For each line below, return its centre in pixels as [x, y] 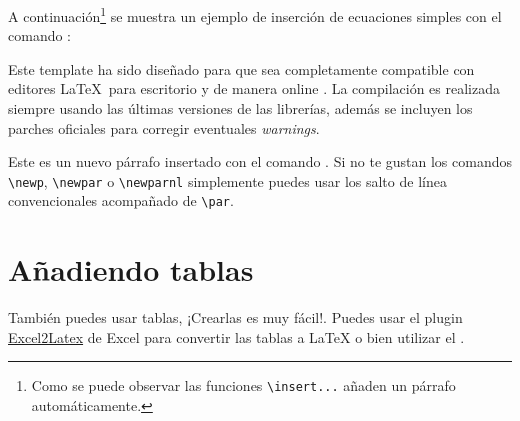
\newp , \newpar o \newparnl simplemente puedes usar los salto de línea [227, 180]
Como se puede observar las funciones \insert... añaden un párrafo [243, 385]
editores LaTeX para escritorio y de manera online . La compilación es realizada [254, 88]
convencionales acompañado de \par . [121, 200]
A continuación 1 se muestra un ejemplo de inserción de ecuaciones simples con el [255, 14]
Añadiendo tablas [131, 269]
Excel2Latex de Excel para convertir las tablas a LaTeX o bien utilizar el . [236, 336]
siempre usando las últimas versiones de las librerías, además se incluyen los [240, 108]
